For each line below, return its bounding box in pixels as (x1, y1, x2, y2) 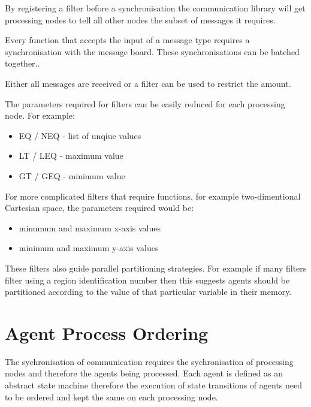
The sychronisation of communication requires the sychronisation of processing (5, 355, 294, 367)
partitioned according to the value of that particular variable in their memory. (5, 285, 292, 298)
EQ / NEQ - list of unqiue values (19, 129, 141, 141)
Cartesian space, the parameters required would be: (5, 201, 194, 214)
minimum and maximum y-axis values (19, 242, 159, 254)
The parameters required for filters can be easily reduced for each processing (5, 97, 285, 110)
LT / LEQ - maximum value (19, 149, 123, 162)
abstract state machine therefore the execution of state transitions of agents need (5, 379, 303, 391)
